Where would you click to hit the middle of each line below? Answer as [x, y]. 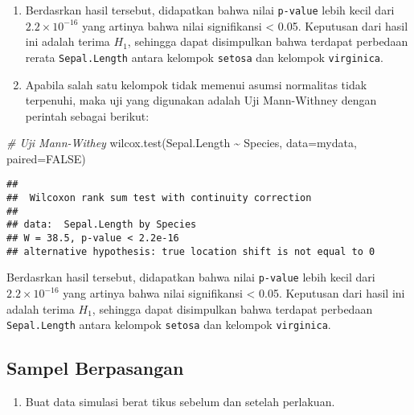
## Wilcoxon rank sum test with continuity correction [159, 198]
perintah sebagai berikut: [87, 115]
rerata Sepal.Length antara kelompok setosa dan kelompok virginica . [204, 57]
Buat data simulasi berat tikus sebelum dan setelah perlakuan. [180, 402]
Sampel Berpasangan [95, 368]
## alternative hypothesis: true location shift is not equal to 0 [191, 251]
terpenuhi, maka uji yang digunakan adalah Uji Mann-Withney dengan [201, 100]
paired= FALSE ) [46, 158]
